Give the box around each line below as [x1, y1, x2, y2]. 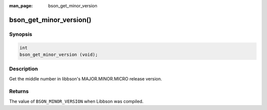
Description [9, 66, 38, 73]
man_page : [9, 3, 33, 8]
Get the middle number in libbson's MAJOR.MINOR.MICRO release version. [9, 75, 163, 81]
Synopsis [9, 31, 32, 37]
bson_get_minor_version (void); [19, 52, 98, 57]
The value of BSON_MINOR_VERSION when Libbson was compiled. [9, 98, 143, 104]
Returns [9, 88, 29, 95]
